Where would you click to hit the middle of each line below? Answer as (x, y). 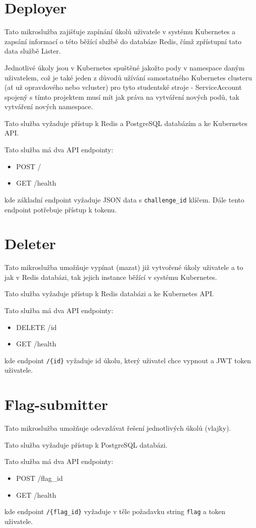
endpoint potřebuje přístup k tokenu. (61, 209)
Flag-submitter (56, 404)
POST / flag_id (39, 478)
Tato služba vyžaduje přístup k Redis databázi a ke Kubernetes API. (109, 294)
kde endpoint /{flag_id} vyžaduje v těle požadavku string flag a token (115, 511)
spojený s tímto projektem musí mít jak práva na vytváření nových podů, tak (122, 97)
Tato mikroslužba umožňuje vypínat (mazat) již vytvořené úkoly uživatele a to (124, 267)
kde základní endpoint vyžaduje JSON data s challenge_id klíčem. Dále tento (125, 199)
